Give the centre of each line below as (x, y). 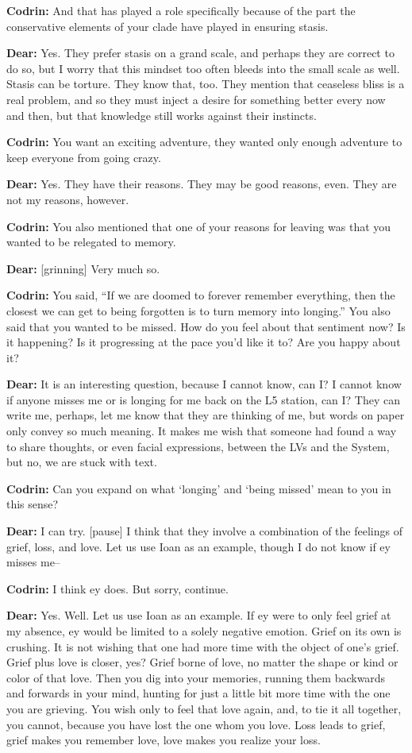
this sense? (33, 504)
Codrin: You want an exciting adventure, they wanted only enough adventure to (204, 142)
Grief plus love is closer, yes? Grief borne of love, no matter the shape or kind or (202, 662)
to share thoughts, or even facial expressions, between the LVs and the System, (198, 446)
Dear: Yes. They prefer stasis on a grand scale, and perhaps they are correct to (200, 53)
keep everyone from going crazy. (84, 157)
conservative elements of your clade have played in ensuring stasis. (167, 26)
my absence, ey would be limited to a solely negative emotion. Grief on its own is (204, 631)
